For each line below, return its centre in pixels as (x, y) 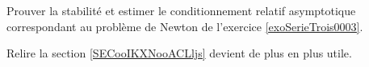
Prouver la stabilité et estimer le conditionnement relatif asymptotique (181, 10)
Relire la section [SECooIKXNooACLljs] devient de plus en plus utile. (179, 53)
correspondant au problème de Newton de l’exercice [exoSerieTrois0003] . (185, 26)
